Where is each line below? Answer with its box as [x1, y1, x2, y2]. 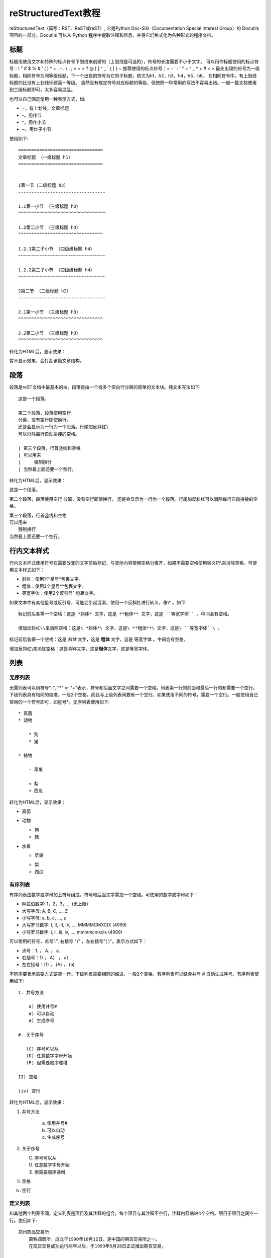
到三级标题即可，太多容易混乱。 [9, 87, 75, 93]
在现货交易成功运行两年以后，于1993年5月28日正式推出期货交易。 [28, 1243, 166, 1249]
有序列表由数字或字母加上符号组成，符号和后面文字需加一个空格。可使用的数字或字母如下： [9, 891, 198, 898]
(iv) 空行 [18, 1088, 41, 1094]
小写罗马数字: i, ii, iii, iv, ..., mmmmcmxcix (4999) [22, 929, 122, 935]
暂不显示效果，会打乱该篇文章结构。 [9, 358, 84, 364]
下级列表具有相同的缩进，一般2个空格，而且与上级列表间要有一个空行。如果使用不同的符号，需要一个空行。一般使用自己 [9, 692, 258, 698]
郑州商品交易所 [18, 1229, 49, 1235]
